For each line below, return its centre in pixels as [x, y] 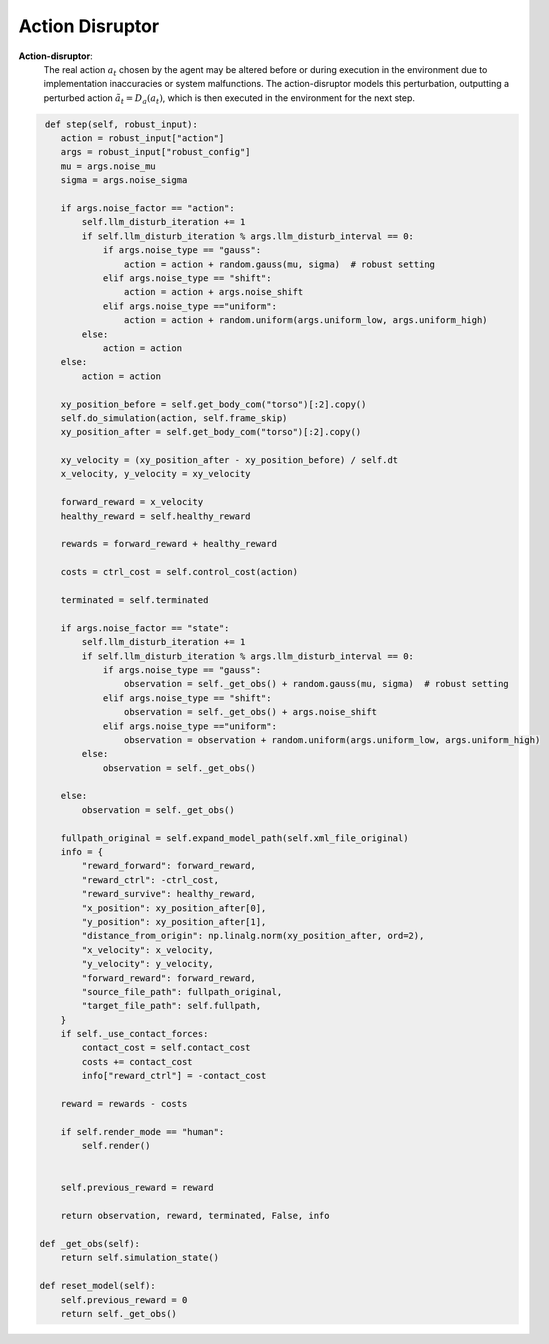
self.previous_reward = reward [137, 1188]
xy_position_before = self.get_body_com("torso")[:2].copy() [213, 404]
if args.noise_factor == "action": [147, 208]
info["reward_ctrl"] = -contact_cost [174, 1076]
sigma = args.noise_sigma [124, 180]
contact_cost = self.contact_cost [166, 1048]
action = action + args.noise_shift [213, 292]
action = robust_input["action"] [142, 138]
